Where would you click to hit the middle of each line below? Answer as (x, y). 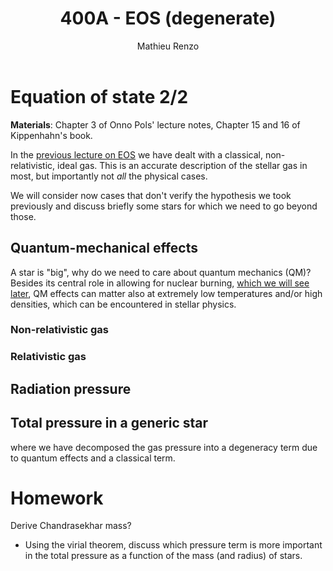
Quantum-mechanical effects (104, 248)
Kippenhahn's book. (51, 135)
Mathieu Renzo (168, 46)
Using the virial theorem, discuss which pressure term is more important (173, 545)
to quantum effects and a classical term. (93, 458)
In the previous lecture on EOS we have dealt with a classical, (136, 154)
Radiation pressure (71, 388)
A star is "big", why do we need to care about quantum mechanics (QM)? (161, 272)
